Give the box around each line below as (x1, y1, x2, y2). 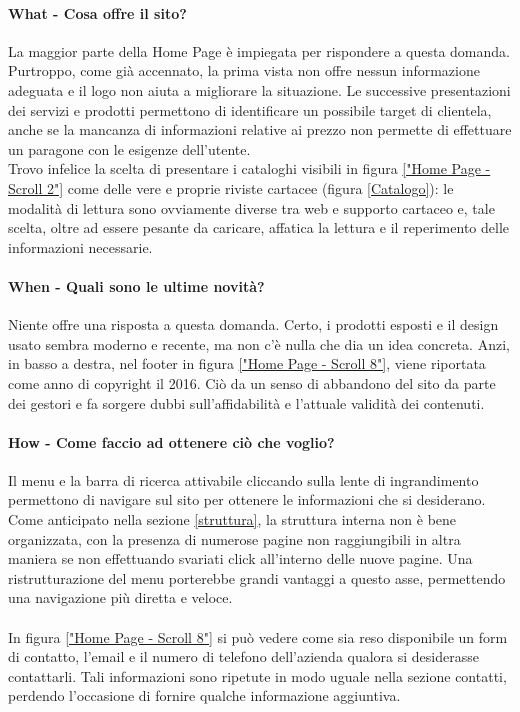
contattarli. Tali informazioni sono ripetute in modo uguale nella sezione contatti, (8, 665, 507, 686)
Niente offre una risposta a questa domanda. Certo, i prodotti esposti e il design (8, 314, 499, 335)
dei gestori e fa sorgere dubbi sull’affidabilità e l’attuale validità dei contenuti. (8, 392, 485, 413)
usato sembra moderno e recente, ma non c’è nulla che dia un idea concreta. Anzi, (8, 333, 510, 354)
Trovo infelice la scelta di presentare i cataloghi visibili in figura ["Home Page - (8, 158, 491, 179)
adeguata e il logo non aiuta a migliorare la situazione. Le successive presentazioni (8, 79, 511, 100)
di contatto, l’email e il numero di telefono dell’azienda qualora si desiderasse (8, 646, 479, 667)
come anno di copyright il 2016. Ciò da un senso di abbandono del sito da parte (8, 372, 496, 393)
